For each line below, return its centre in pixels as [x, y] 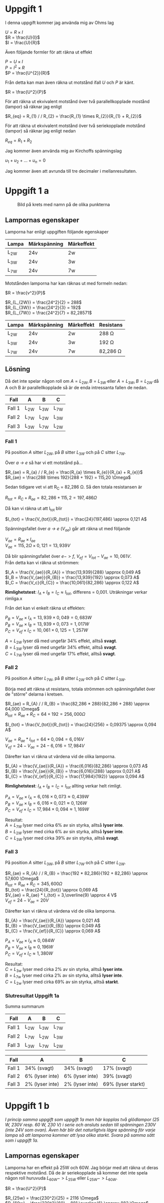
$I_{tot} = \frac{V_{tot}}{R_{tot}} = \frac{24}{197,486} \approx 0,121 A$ [76, 519]
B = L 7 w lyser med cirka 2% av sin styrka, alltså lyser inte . [64, 976]
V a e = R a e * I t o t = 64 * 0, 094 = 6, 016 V [45, 740]
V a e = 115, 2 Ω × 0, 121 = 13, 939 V [38, 546]
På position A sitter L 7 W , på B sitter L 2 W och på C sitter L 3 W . [66, 679]
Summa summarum [25, 1006]
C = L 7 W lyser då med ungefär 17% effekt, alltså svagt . [60, 654]
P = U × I [14, 61]
